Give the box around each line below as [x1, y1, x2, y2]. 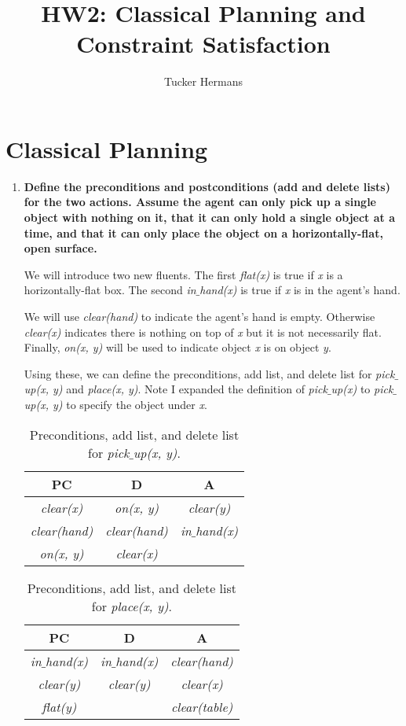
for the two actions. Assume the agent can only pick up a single [24, 193, 376, 210]
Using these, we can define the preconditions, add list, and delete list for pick [24, 365, 395, 381]
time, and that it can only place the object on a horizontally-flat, [24, 224, 383, 241]
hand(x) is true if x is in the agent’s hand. [199, 282, 401, 298]
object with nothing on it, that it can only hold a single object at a [24, 209, 396, 226]
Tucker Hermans [163, 73, 243, 90]
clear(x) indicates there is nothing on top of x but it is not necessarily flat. [24, 323, 382, 340]
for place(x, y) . [91, 596, 172, 615]
